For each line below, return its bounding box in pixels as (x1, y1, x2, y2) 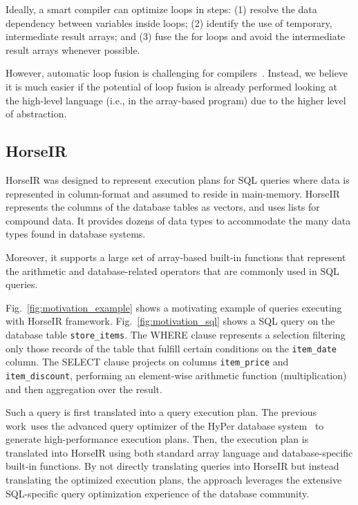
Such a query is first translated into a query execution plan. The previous (6, 405, 317, 419)
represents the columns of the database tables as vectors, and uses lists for (6, 200, 320, 214)
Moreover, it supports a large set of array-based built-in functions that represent (6, 249, 346, 264)
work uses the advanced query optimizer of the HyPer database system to (6, 418, 324, 432)
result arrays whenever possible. (6, 42, 140, 57)
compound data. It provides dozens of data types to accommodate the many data (6, 213, 351, 227)
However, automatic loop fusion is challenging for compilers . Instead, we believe (6, 66, 348, 80)
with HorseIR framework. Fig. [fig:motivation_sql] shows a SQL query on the (6, 314, 335, 328)
